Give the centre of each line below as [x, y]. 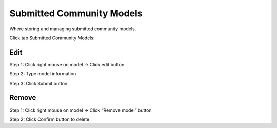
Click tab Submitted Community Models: [52, 38]
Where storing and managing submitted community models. [73, 29]
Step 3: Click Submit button [38, 83]
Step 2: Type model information [43, 74]
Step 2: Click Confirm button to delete [50, 119]
